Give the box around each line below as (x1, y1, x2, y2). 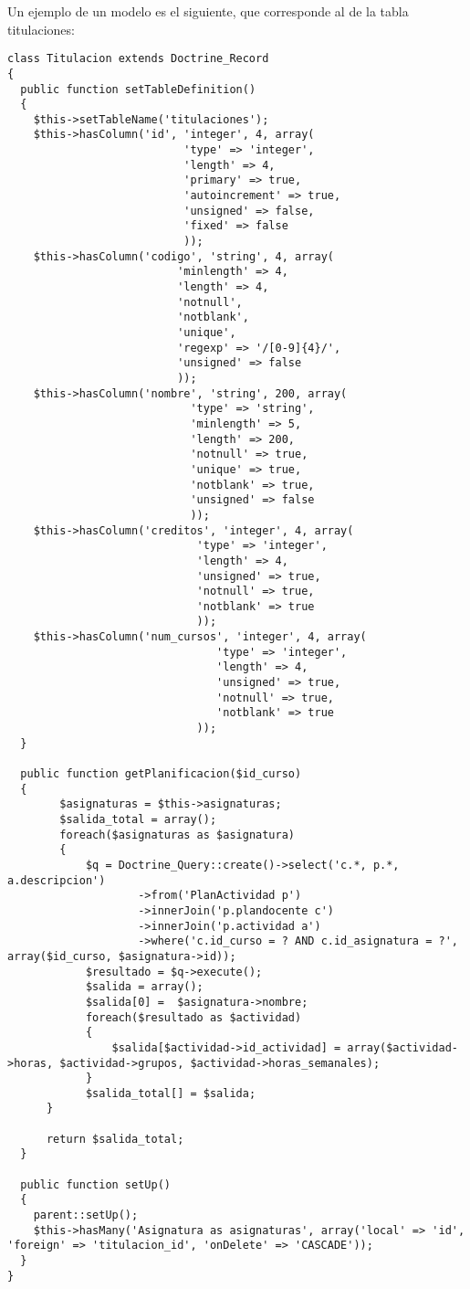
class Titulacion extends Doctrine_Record (7, 52, 269, 66)
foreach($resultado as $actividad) (85, 1010, 302, 1024)
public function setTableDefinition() (20, 82, 256, 96)
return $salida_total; (46, 1132, 184, 1146)
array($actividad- (347, 1041, 458, 1054)
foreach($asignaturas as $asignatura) (59, 828, 295, 841)
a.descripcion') (7, 873, 106, 887)
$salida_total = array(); (59, 813, 217, 826)
